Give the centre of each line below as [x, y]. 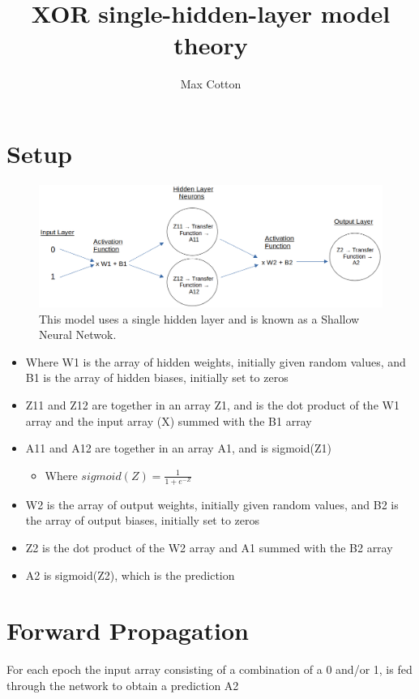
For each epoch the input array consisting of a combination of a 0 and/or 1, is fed [209, 669]
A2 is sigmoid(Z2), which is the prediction [130, 575]
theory [211, 45]
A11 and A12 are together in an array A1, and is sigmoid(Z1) [178, 448]
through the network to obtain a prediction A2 [123, 685]
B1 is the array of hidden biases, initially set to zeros [157, 377]
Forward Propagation [128, 630]
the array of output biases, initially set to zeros [142, 520]
